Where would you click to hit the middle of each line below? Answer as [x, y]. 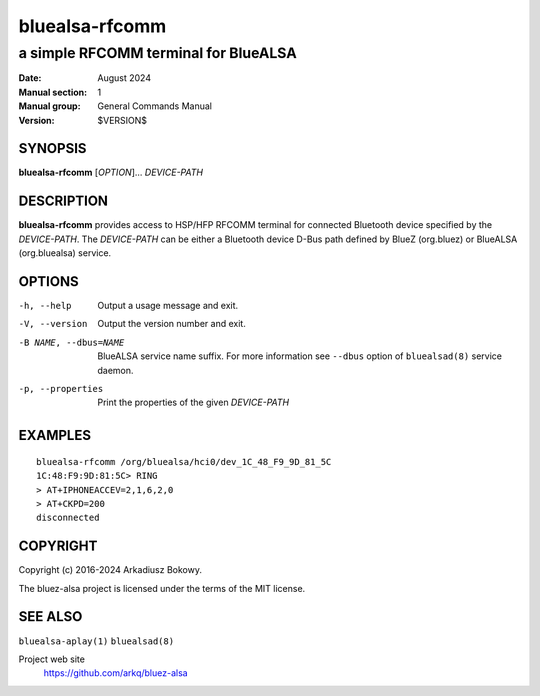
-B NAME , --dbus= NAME [71, 342]
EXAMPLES [55, 435]
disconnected [68, 518]
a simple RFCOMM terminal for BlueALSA [157, 53]
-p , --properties [61, 389]
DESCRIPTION [63, 201]
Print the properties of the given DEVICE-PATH [193, 402]
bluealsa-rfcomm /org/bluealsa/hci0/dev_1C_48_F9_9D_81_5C [184, 461]
